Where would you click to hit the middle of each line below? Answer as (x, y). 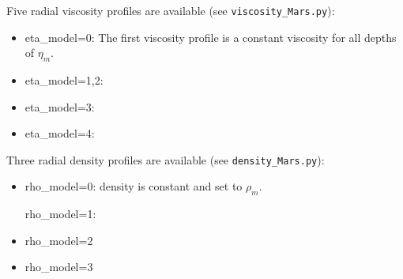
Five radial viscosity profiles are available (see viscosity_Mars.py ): (171, 10)
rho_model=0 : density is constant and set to (134, 186)
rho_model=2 (59, 240)
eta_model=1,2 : (64, 80)
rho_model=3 (59, 267)
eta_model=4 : (60, 133)
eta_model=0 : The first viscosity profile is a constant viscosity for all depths (211, 37)
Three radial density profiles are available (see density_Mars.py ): (166, 159)
